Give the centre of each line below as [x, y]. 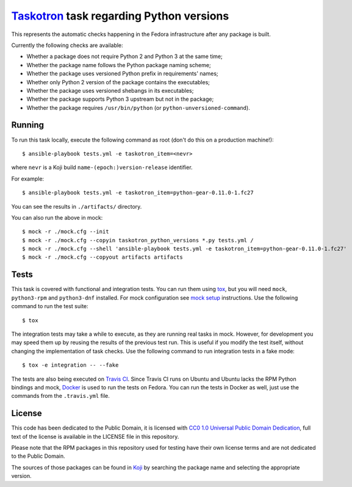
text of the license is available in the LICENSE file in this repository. [95, 436]
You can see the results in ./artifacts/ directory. [77, 206]
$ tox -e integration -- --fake [70, 365]
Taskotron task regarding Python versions [120, 16]
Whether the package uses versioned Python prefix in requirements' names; [123, 74]
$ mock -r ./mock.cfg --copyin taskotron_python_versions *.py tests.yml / [138, 240]
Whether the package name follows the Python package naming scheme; [119, 65]
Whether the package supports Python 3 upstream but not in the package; [120, 99]
